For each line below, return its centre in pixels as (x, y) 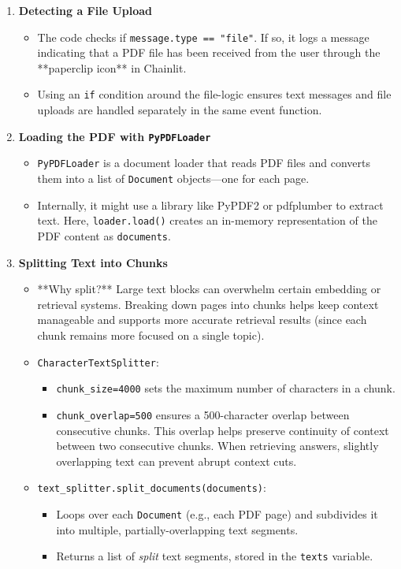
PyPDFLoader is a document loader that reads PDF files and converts (204, 163)
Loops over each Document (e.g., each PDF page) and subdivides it (217, 513)
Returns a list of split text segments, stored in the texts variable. (215, 556)
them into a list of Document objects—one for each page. (173, 178)
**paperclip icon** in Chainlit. (112, 67)
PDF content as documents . (104, 235)
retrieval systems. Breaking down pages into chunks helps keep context (208, 304)
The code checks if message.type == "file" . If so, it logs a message (203, 37)
